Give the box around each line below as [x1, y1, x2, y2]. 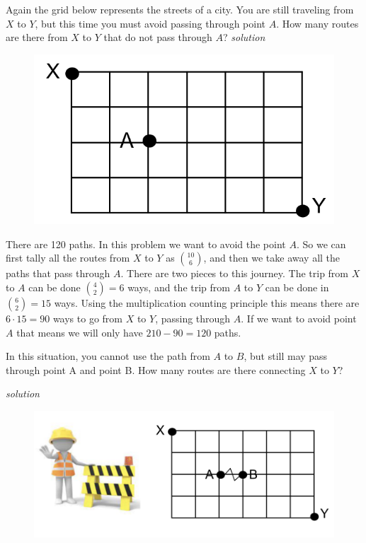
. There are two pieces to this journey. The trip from [120, 266, 349, 281]
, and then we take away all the [203, 250, 341, 265]
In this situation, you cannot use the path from [6, 349, 210, 363]
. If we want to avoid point [241, 311, 357, 326]
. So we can [296, 236, 346, 251]
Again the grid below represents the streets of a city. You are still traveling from [6, 2, 354, 16]
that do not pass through [103, 30, 212, 45]
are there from [6, 30, 68, 45]
